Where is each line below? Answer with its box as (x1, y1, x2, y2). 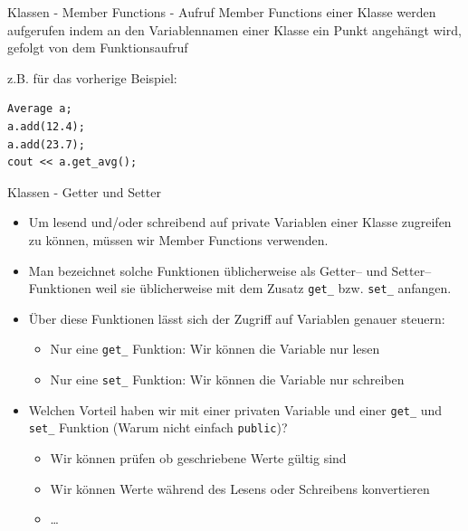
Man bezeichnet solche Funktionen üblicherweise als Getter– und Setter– (28, 261, 432, 280)
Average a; (7, 102, 72, 116)
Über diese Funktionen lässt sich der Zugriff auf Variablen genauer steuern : (28, 308, 445, 327)
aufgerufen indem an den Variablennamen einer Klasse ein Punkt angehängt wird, (7, 20, 462, 39)
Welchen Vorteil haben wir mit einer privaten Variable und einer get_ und (28, 400, 443, 419)
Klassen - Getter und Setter (7, 182, 161, 201)
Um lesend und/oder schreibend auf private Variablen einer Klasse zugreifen (28, 213, 452, 232)
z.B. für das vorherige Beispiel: (7, 68, 177, 87)
